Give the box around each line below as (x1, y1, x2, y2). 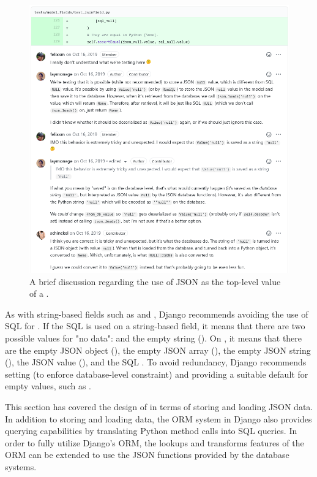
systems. (5, 460, 37, 473)
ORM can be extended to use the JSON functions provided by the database (5, 448, 289, 461)
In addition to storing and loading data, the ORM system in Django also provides (5, 412, 312, 425)
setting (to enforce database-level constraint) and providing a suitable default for (5, 367, 308, 380)
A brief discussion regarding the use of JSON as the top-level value (29, 275, 281, 288)
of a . (29, 287, 49, 300)
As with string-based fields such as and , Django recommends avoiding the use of (5, 307, 308, 320)
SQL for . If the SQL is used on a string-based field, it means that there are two (5, 319, 305, 332)
